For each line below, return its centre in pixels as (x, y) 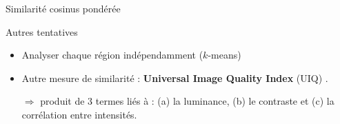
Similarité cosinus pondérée (63, 8)
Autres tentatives (42, 31)
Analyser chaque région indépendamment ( (112, 55)
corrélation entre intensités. (79, 114)
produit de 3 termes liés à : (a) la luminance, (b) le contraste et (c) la (187, 101)
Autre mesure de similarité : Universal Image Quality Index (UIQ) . (175, 77)
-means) (224, 55)
